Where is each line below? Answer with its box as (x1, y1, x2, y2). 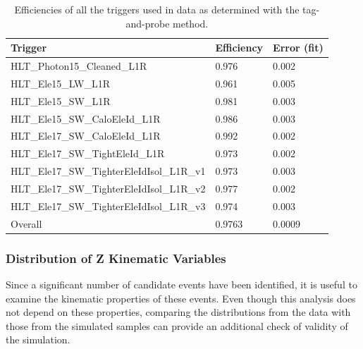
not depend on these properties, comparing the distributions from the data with (6, 305, 351, 319)
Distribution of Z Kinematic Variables (6, 249, 226, 267)
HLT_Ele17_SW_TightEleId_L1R (11, 146, 165, 161)
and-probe (125, 16, 170, 30)
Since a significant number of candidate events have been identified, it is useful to (6, 276, 357, 291)
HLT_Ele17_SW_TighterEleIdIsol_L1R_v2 (11, 180, 206, 195)
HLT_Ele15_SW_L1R (11, 93, 111, 108)
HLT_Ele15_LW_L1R (11, 75, 110, 90)
